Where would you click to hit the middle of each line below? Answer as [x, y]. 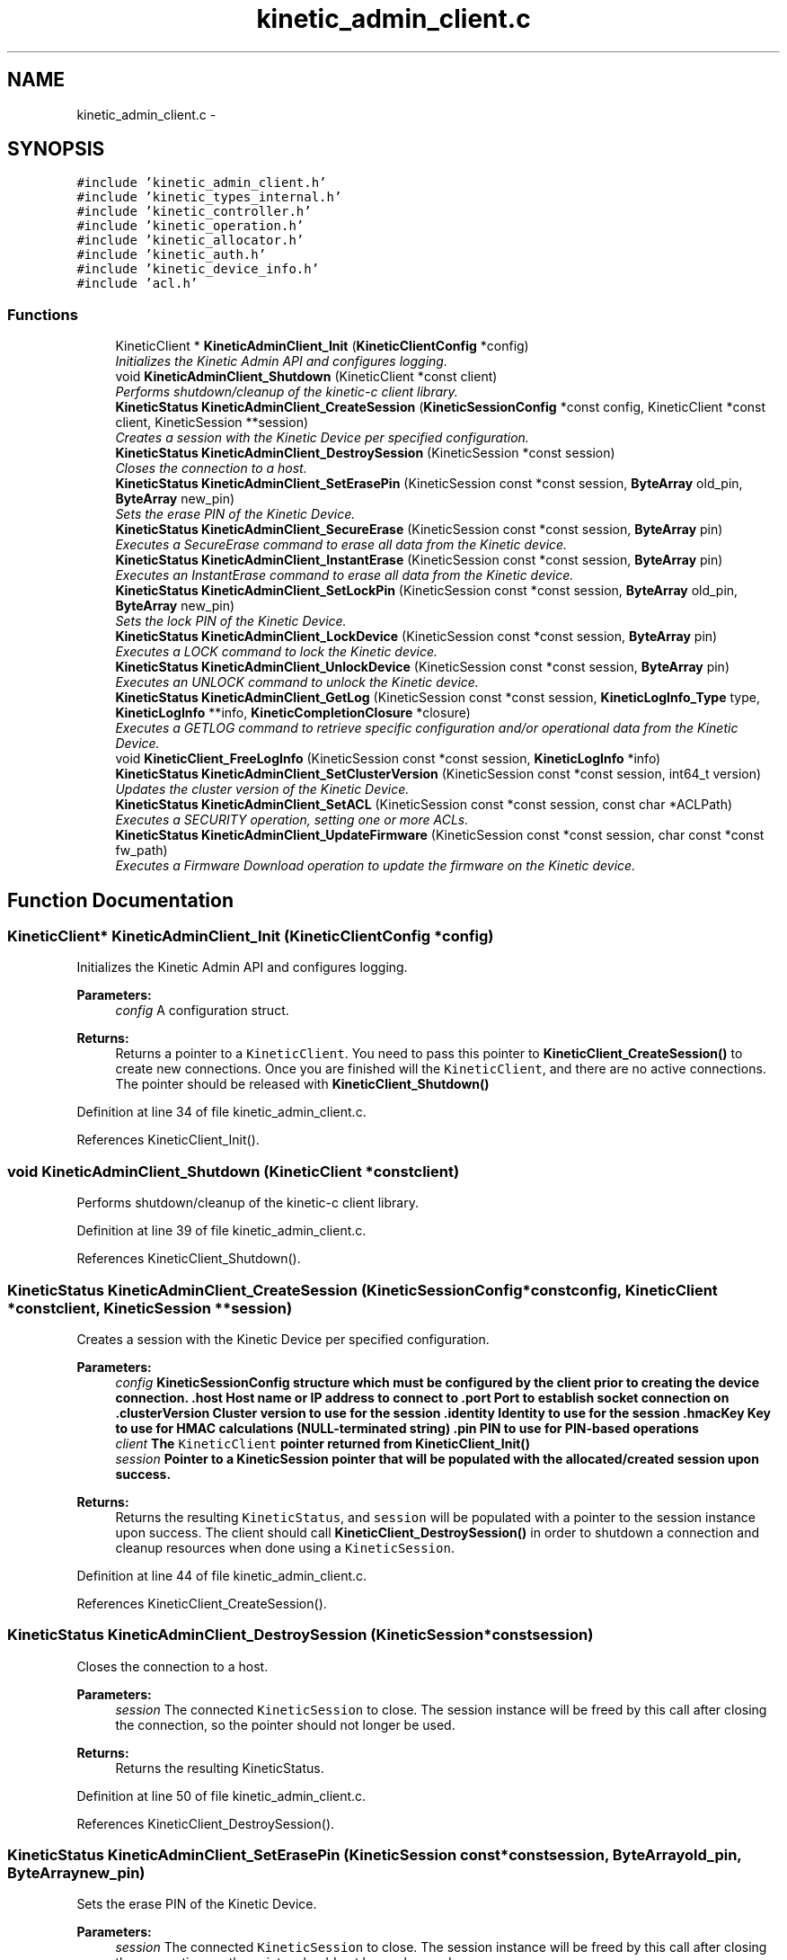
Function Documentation [120, 900]
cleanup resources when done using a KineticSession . [285, 1547]
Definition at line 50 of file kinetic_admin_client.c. [221, 1795]
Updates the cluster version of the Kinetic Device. [262, 789]
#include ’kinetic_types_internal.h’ [209, 197]
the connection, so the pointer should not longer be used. [285, 1724]
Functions [43, 314]
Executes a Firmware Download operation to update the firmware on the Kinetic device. [376, 866]
